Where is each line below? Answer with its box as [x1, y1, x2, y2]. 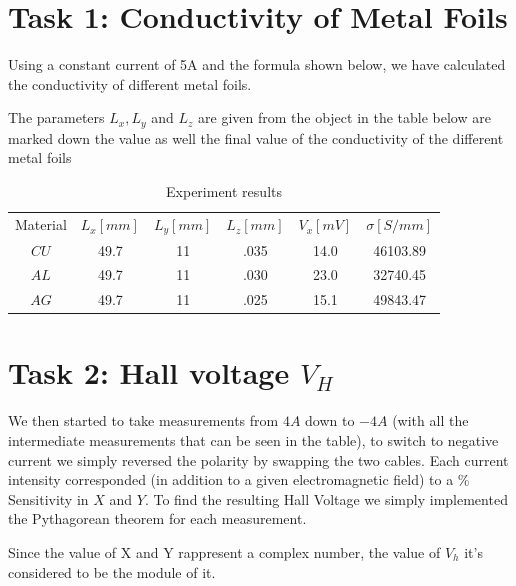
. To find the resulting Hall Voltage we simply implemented [144, 488, 508, 509]
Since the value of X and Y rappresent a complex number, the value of [8, 541, 441, 562]
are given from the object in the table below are [198, 107, 491, 128]
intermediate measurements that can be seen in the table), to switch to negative [8, 430, 499, 450]
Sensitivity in [8, 488, 89, 509]
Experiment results [166, 180, 282, 201]
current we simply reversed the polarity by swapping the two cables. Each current [8, 449, 509, 470]
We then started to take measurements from [8, 410, 279, 431]
